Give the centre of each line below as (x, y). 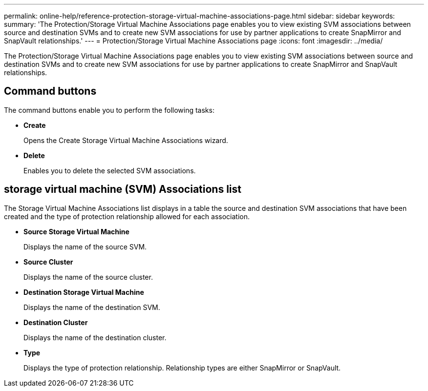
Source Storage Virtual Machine (76, 231)
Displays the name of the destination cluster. (95, 337)
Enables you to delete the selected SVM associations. (110, 170)
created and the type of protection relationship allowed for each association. (127, 216)
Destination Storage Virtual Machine (84, 292)
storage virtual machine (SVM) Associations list (123, 189)
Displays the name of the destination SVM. (92, 307)
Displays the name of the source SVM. (85, 247)
